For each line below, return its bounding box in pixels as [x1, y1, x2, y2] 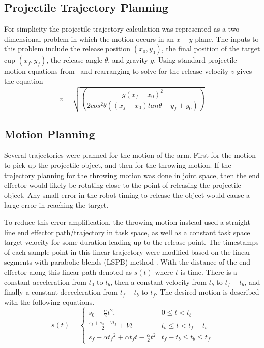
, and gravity [108, 54, 148, 65]
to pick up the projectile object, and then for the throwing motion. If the [4, 159, 231, 170]
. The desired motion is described [155, 286, 259, 297]
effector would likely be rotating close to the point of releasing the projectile [4, 180, 241, 190]
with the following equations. [4, 296, 95, 307]
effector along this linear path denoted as [4, 266, 132, 277]
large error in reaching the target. [4, 199, 109, 210]
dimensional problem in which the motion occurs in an [4, 33, 174, 44]
